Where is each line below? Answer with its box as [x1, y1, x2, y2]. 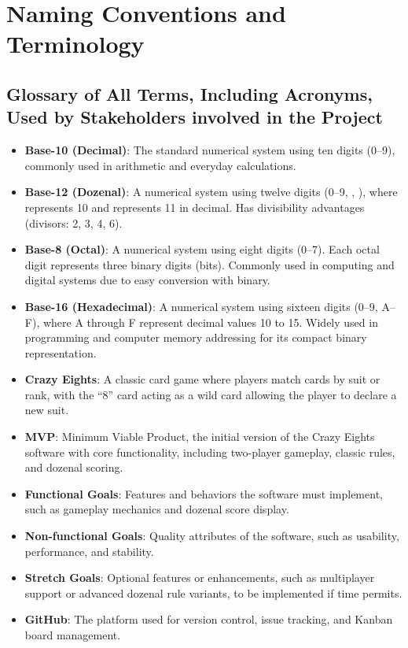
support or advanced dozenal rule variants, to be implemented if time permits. [24, 584, 402, 601]
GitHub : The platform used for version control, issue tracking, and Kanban [24, 611, 393, 628]
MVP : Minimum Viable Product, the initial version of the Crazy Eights [24, 428, 375, 445]
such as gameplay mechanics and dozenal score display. [24, 501, 289, 517]
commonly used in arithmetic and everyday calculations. [24, 157, 296, 173]
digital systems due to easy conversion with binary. [24, 272, 270, 288]
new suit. [24, 402, 69, 418]
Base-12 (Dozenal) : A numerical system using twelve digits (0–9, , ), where [24, 183, 398, 200]
